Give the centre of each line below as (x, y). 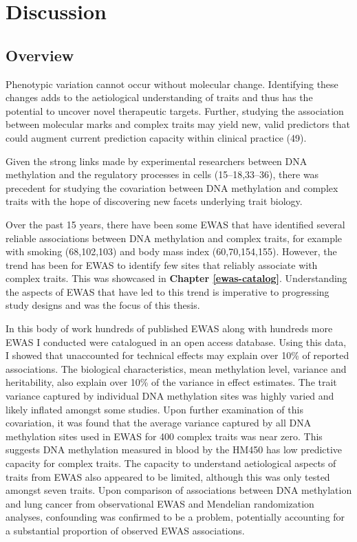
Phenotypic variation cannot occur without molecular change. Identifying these (172, 84)
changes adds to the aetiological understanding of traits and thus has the (159, 97)
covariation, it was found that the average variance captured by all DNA (159, 423)
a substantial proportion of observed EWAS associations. (125, 530)
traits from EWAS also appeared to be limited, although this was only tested (168, 476)
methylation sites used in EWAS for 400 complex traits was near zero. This (164, 436)
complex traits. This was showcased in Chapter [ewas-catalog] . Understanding (176, 278)
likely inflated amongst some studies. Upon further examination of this (154, 409)
